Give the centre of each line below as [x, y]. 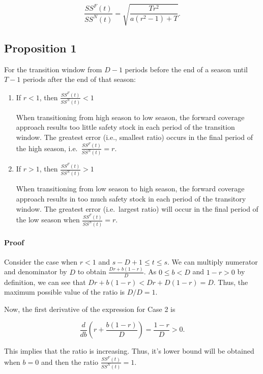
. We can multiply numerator [213, 261]
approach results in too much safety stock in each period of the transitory [131, 198]
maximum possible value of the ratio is [65, 292]
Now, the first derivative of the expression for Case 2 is [90, 309]
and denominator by [36, 271]
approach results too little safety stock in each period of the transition [125, 127]
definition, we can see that [45, 282]
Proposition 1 [40, 48]
